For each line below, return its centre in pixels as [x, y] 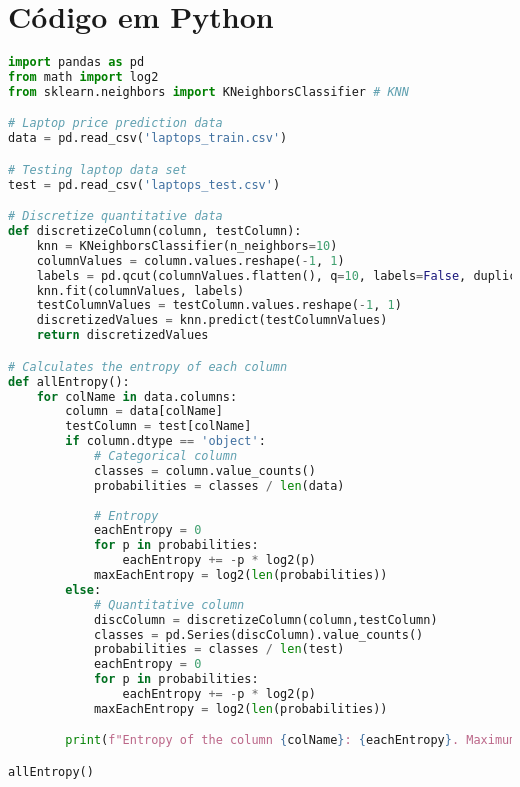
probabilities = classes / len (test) [219, 649]
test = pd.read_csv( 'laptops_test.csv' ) [144, 184]
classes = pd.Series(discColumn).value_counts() [258, 634]
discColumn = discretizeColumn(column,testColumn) [265, 619]
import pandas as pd [76, 62]
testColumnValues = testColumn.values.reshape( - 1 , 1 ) [219, 305]
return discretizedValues [122, 335]
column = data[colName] [144, 411]
